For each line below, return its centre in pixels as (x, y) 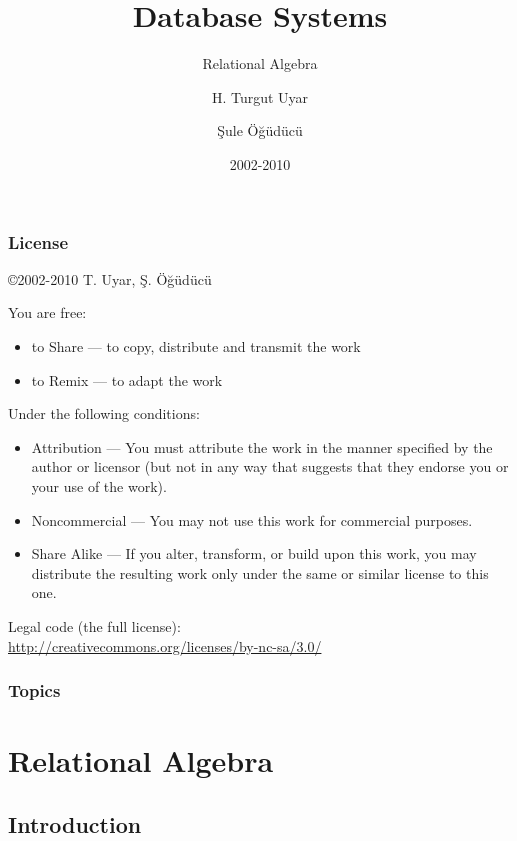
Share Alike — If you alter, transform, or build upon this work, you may (254, 553)
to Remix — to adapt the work (127, 379)
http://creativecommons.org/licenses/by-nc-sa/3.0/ (165, 645)
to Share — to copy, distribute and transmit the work (196, 345)
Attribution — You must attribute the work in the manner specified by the (262, 446)
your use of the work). (99, 485)
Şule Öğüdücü (260, 130)
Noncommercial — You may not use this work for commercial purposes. (252, 519)
